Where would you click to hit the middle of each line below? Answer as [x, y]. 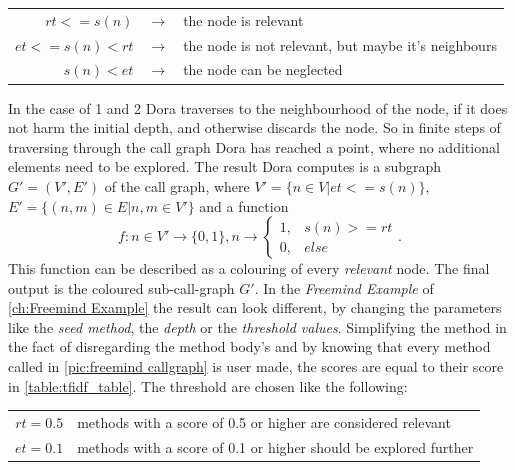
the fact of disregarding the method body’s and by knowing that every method [249, 346]
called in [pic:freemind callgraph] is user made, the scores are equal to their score [256, 366]
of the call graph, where [177, 185]
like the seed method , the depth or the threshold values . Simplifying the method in [257, 326]
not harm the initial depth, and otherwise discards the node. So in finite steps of [254, 127]
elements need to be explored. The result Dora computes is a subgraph [225, 166]
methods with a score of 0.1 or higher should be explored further [275, 446]
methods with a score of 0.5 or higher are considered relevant [264, 422]
